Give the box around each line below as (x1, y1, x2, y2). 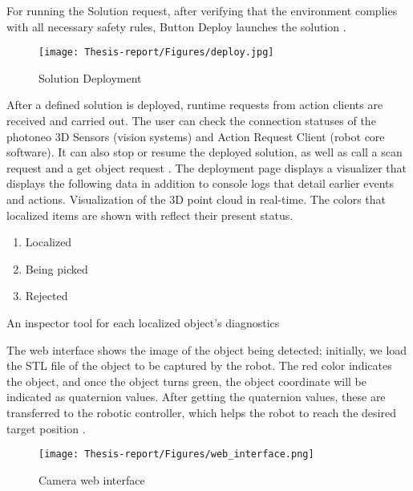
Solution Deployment (38, 69, 142, 86)
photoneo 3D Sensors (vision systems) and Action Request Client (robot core (6, 128, 385, 144)
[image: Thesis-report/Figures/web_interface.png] (38, 448, 314, 461)
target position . (6, 420, 86, 436)
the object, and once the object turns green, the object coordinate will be (6, 372, 366, 389)
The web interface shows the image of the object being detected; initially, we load (6, 341, 407, 358)
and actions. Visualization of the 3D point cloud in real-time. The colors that (6, 191, 387, 207)
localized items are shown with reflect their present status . (6, 206, 294, 223)
